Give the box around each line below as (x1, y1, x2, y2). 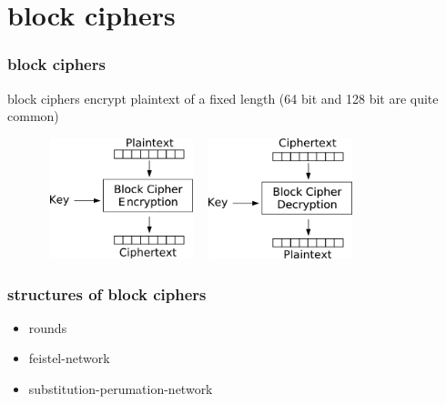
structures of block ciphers (7, 282, 207, 305)
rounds (28, 318, 67, 337)
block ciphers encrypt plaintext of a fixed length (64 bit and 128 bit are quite (7, 88, 439, 107)
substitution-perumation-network (28, 379, 213, 399)
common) (7, 106, 59, 126)
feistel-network (28, 348, 110, 368)
